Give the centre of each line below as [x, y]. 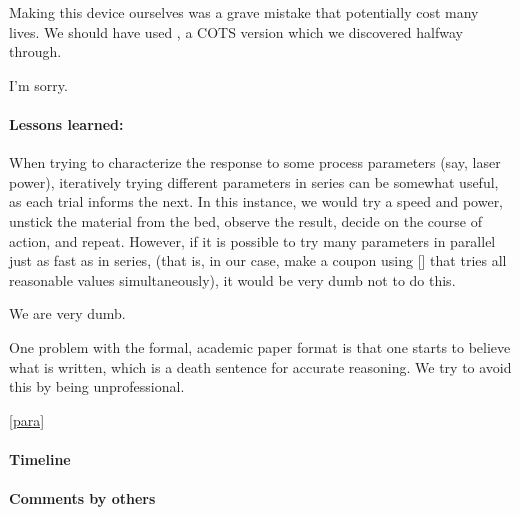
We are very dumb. [67, 313]
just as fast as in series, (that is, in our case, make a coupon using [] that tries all [258, 260]
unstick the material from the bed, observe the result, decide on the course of [245, 220]
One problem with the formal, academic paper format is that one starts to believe [260, 346]
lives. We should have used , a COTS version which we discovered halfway [236, 31]
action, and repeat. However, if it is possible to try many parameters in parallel [252, 240]
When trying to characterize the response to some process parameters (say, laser [255, 162]
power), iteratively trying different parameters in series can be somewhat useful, [254, 181]
